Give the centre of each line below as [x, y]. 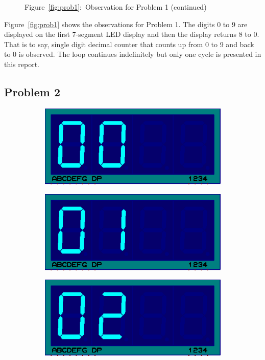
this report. [22, 64]
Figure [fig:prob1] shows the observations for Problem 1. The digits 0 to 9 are [126, 24]
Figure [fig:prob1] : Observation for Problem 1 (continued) [116, 7]
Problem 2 [32, 91]
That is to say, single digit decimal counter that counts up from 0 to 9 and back [129, 44]
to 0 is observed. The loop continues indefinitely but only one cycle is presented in [133, 54]
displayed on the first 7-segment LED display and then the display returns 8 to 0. [132, 34]
